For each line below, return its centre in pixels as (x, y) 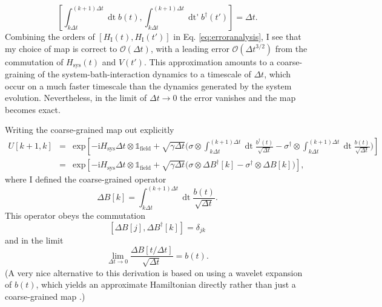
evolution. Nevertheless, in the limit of (76, 98)
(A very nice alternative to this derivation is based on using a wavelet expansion (154, 272)
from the (291, 48)
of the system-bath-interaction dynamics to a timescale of (144, 74)
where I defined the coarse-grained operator (86, 179)
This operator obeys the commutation (75, 215)
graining (20, 74)
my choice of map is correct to (61, 48)
